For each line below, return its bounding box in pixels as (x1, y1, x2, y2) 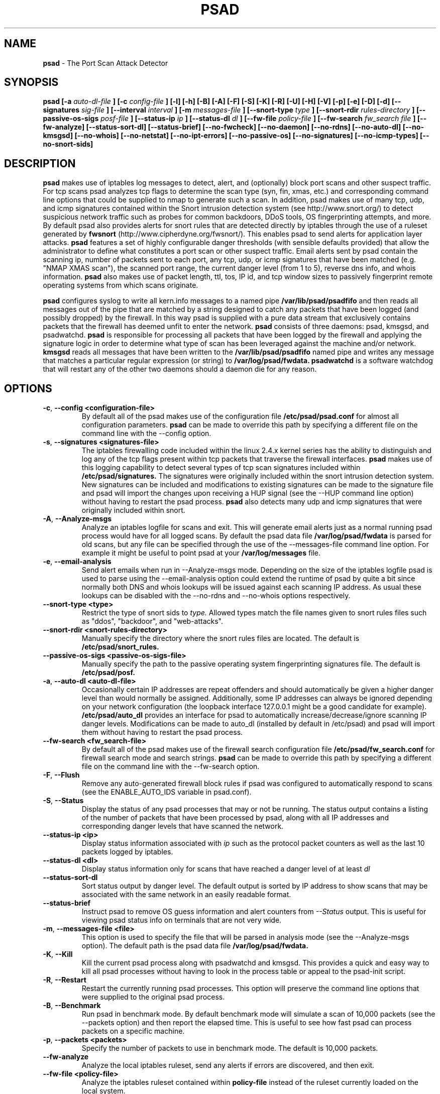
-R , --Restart (43, 975, 86, 984)
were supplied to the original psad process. (81, 993, 225, 1002)
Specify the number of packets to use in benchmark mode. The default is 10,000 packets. (81, 1044, 378, 1053)
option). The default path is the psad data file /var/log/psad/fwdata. (81, 941, 308, 950)
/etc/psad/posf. (81, 668, 135, 677)
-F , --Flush (43, 771, 80, 780)
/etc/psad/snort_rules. (81, 642, 159, 651)
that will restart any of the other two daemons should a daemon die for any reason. (43, 365, 317, 374)
